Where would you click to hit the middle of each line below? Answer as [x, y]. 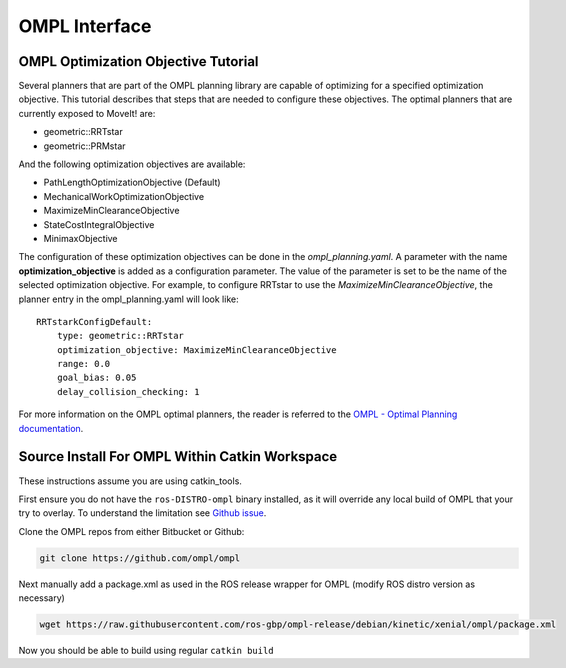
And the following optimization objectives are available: [132, 164]
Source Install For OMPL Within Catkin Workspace [178, 456]
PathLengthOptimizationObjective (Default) [132, 182]
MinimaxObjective [81, 238]
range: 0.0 [83, 364]
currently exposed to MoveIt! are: [87, 113]
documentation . [51, 428]
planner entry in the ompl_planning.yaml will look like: [128, 299]
